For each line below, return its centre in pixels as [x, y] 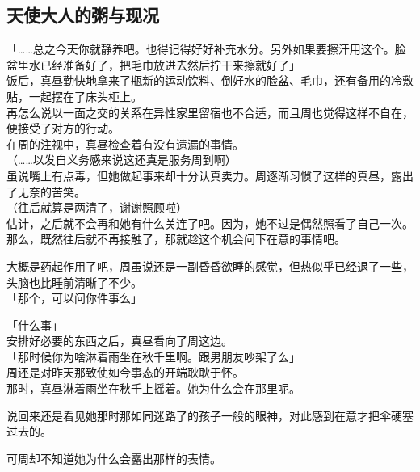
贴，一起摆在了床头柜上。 [74, 96]
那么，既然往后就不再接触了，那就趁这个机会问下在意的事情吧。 [176, 239]
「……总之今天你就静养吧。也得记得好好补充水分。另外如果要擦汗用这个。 [201, 49]
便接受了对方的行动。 [63, 128]
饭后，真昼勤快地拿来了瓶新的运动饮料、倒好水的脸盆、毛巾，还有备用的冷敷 [210, 80]
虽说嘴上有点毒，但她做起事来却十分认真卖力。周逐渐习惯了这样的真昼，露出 [210, 175]
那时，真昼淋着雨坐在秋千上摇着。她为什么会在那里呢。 [153, 388]
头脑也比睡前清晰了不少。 [74, 282]
